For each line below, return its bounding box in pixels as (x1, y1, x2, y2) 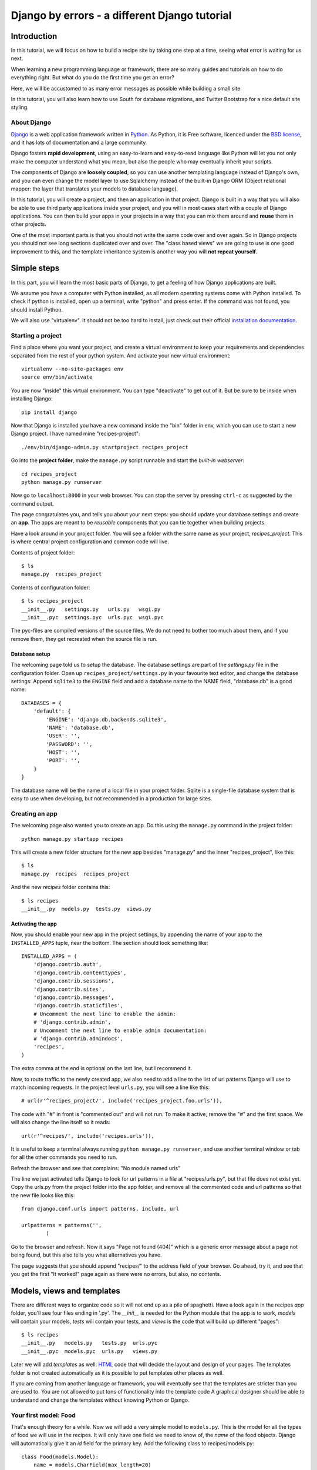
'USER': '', (46, 733, 80, 739)
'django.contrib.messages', (33, 994, 114, 1001)
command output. (11, 500, 54, 507)
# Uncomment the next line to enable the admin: (33, 1010, 176, 1017)
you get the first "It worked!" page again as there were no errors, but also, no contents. (11, 1270, 221, 1277)
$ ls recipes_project (21, 597, 83, 604)
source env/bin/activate (21, 374, 93, 380)
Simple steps (11, 263, 60, 273)
